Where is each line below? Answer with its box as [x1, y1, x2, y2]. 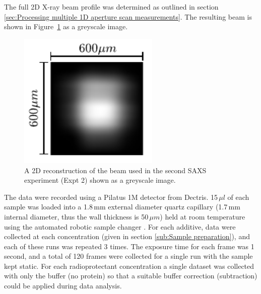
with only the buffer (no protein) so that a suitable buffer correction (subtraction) [4, 270, 257, 281]
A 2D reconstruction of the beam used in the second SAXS [24, 165, 207, 175]
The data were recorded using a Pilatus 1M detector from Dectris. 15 [4, 191, 218, 202]
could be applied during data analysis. [4, 280, 122, 291]
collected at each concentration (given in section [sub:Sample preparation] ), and [4, 231, 250, 242]
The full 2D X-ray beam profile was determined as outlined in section [4, 2, 219, 12]
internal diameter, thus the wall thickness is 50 [4, 211, 149, 222]
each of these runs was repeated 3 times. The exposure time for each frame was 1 [4, 241, 254, 251]
